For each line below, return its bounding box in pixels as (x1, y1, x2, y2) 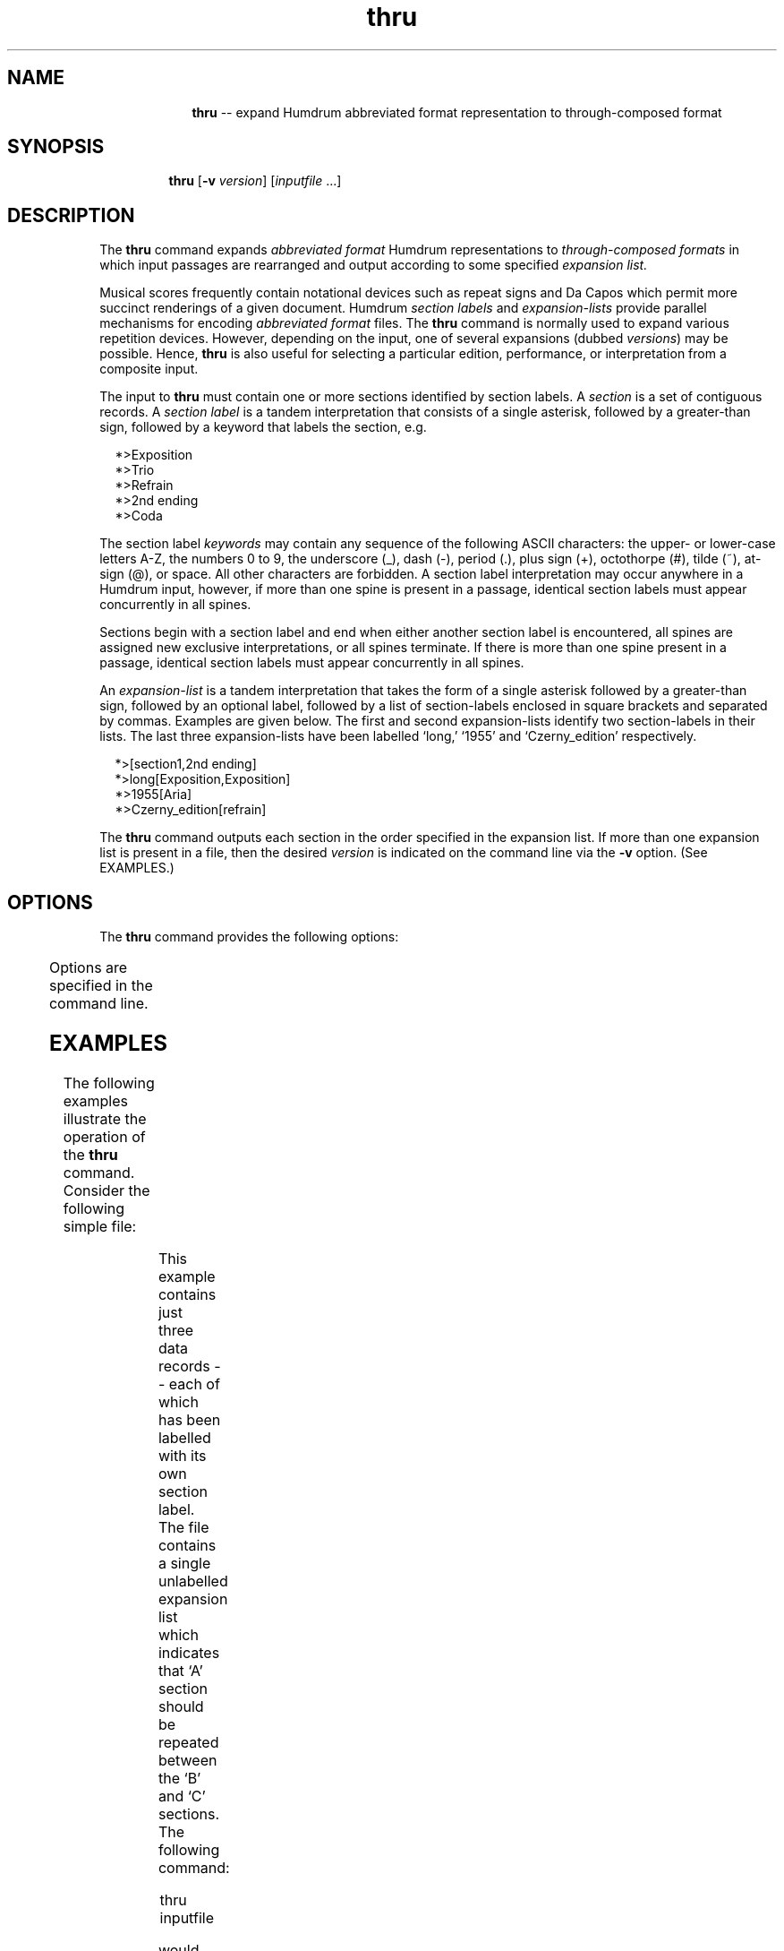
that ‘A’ (158, 1661, 203, 1680)
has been (158, 1410, 221, 1429)
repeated (158, 1732, 219, 1751)
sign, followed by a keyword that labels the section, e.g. (99, 419, 427, 435)
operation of (63, 1127, 146, 1146)
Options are (48, 958, 128, 977)
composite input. (99, 361, 199, 377)
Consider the (63, 1181, 150, 1199)
